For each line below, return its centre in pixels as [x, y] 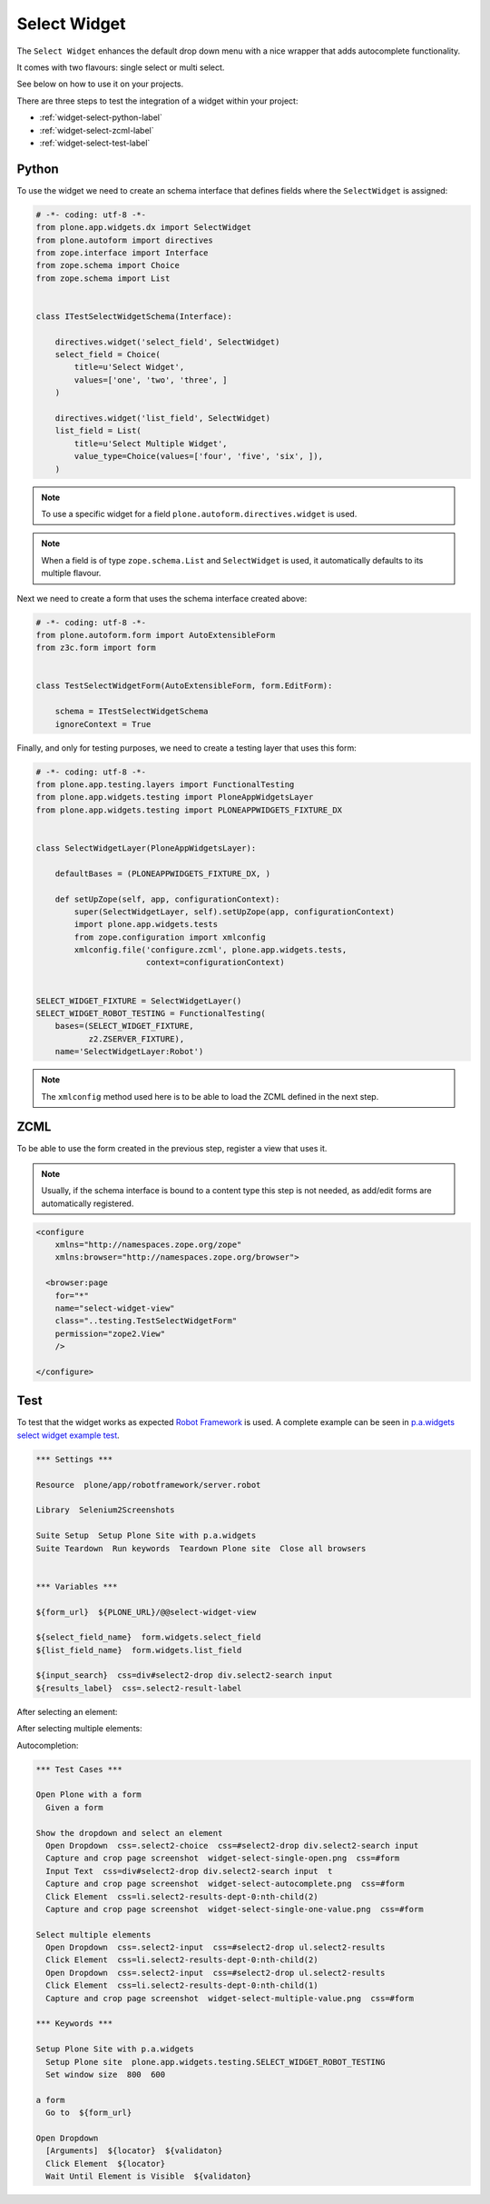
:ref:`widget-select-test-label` [95, 143]
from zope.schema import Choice [108, 265]
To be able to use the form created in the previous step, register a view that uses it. [172, 1149]
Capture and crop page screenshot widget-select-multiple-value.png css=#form [230, 1998]
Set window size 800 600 [106, 2074]
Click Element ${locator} [106, 2164]
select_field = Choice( [108, 355]
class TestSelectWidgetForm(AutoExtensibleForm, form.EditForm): [184, 686]
